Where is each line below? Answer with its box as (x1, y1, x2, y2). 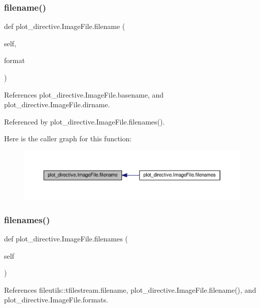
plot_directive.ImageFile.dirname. (4, 99, 110, 110)
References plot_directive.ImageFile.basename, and (4, 89, 164, 100)
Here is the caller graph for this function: (4, 133, 132, 144)
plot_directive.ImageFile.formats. (4, 294, 108, 305)
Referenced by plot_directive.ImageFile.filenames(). (4, 116, 165, 127)
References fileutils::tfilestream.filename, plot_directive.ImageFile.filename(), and (4, 284, 256, 295)
